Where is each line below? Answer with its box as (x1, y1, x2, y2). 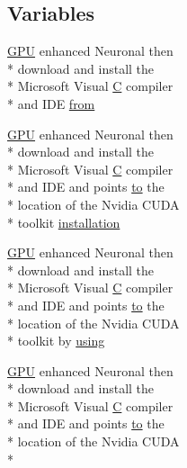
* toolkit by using (7, 331, 105, 350)
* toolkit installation (7, 212, 120, 231)
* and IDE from (7, 94, 95, 112)
